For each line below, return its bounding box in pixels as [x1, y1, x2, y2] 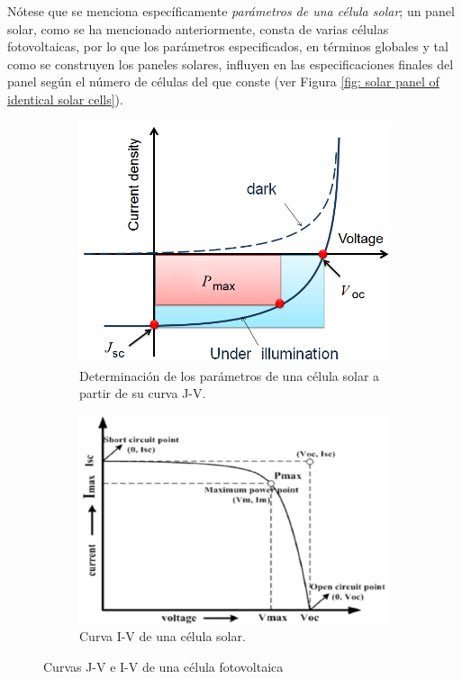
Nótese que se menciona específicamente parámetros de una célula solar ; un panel [7, 2, 455, 20]
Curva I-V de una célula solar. [79, 627, 246, 646]
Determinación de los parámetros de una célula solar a [79, 366, 380, 385]
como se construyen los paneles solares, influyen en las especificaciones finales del [7, 54, 454, 73]
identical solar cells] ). [7, 89, 123, 108]
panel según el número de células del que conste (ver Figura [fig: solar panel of [7, 72, 439, 91]
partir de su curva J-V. [79, 384, 206, 403]
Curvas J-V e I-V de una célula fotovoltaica [43, 656, 284, 675]
